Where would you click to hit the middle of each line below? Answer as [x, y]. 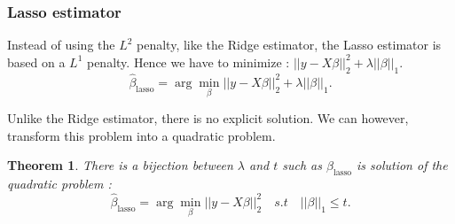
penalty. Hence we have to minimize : [188, 62]
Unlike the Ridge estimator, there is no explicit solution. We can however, [208, 118]
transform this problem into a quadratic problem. [141, 135]
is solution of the [402, 165]
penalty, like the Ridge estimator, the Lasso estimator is [289, 45]
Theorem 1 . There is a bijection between [120, 165]
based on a [36, 62]
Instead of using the [61, 45]
